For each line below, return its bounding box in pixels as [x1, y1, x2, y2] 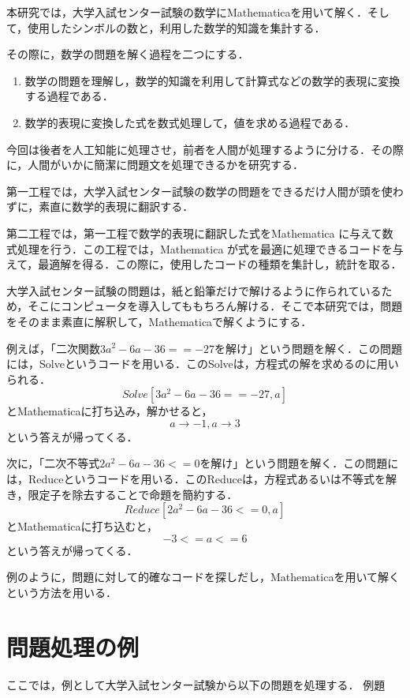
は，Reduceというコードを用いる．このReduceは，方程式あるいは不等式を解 [6, 471, 397, 487]
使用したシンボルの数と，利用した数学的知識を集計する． [28, 19, 326, 36]
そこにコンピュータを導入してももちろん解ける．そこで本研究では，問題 [28, 298, 403, 314]
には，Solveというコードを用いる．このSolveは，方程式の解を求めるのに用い [6, 355, 399, 372]
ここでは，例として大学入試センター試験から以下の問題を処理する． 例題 [6, 676, 386, 692]
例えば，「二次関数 [6, 340, 100, 356]
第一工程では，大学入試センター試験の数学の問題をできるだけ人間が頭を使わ [6, 182, 404, 199]
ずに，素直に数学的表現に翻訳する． [6, 198, 194, 215]
